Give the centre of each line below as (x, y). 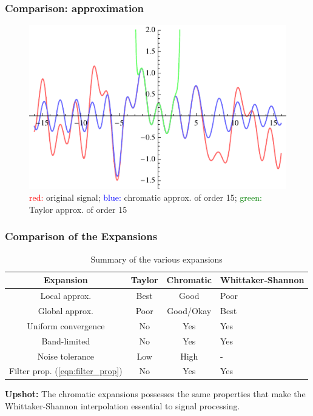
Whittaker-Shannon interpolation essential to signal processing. (123, 406)
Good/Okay (189, 310)
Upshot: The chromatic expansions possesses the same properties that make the (155, 394)
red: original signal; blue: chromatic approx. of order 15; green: (146, 197)
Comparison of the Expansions (81, 236)
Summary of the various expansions (156, 259)
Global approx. (66, 310)
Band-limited (66, 341)
